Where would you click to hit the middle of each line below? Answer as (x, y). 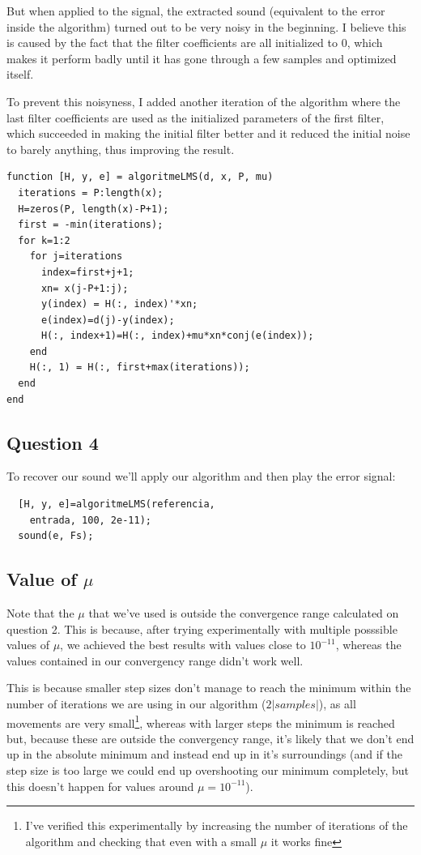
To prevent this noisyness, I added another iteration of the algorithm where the (204, 101)
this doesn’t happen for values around (100, 786)
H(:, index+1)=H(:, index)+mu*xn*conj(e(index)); (177, 336)
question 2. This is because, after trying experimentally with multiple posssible (202, 628)
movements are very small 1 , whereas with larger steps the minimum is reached (201, 721)
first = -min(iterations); (91, 225)
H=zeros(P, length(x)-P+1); (94, 209)
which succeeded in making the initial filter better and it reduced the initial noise (208, 133)
